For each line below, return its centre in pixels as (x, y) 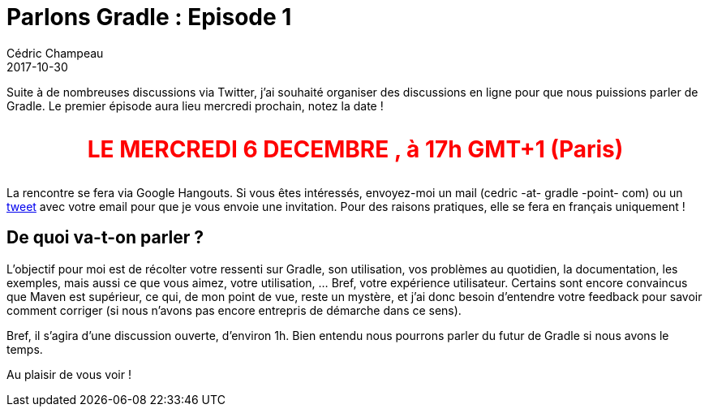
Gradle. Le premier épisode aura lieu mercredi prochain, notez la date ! (195, 105)
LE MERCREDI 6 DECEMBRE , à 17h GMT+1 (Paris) (355, 149)
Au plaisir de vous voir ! (69, 374)
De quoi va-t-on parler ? (105, 238)
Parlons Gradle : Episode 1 (149, 17)
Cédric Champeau (55, 53)
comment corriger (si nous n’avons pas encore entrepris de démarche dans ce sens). (234, 310)
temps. (25, 349)
